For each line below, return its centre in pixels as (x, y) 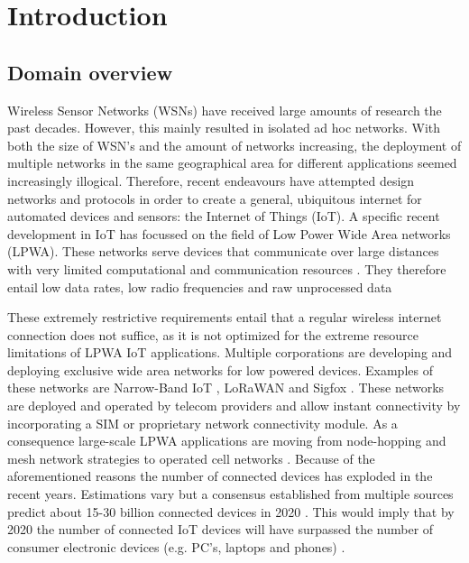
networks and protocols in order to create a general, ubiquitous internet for (215, 198)
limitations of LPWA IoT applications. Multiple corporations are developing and (230, 352)
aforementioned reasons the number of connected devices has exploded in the (220, 476)
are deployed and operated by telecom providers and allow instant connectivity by (234, 406)
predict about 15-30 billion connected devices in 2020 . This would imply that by (231, 511)
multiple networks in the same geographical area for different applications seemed (232, 163)
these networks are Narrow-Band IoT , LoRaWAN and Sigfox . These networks (226, 388)
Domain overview (90, 72)
